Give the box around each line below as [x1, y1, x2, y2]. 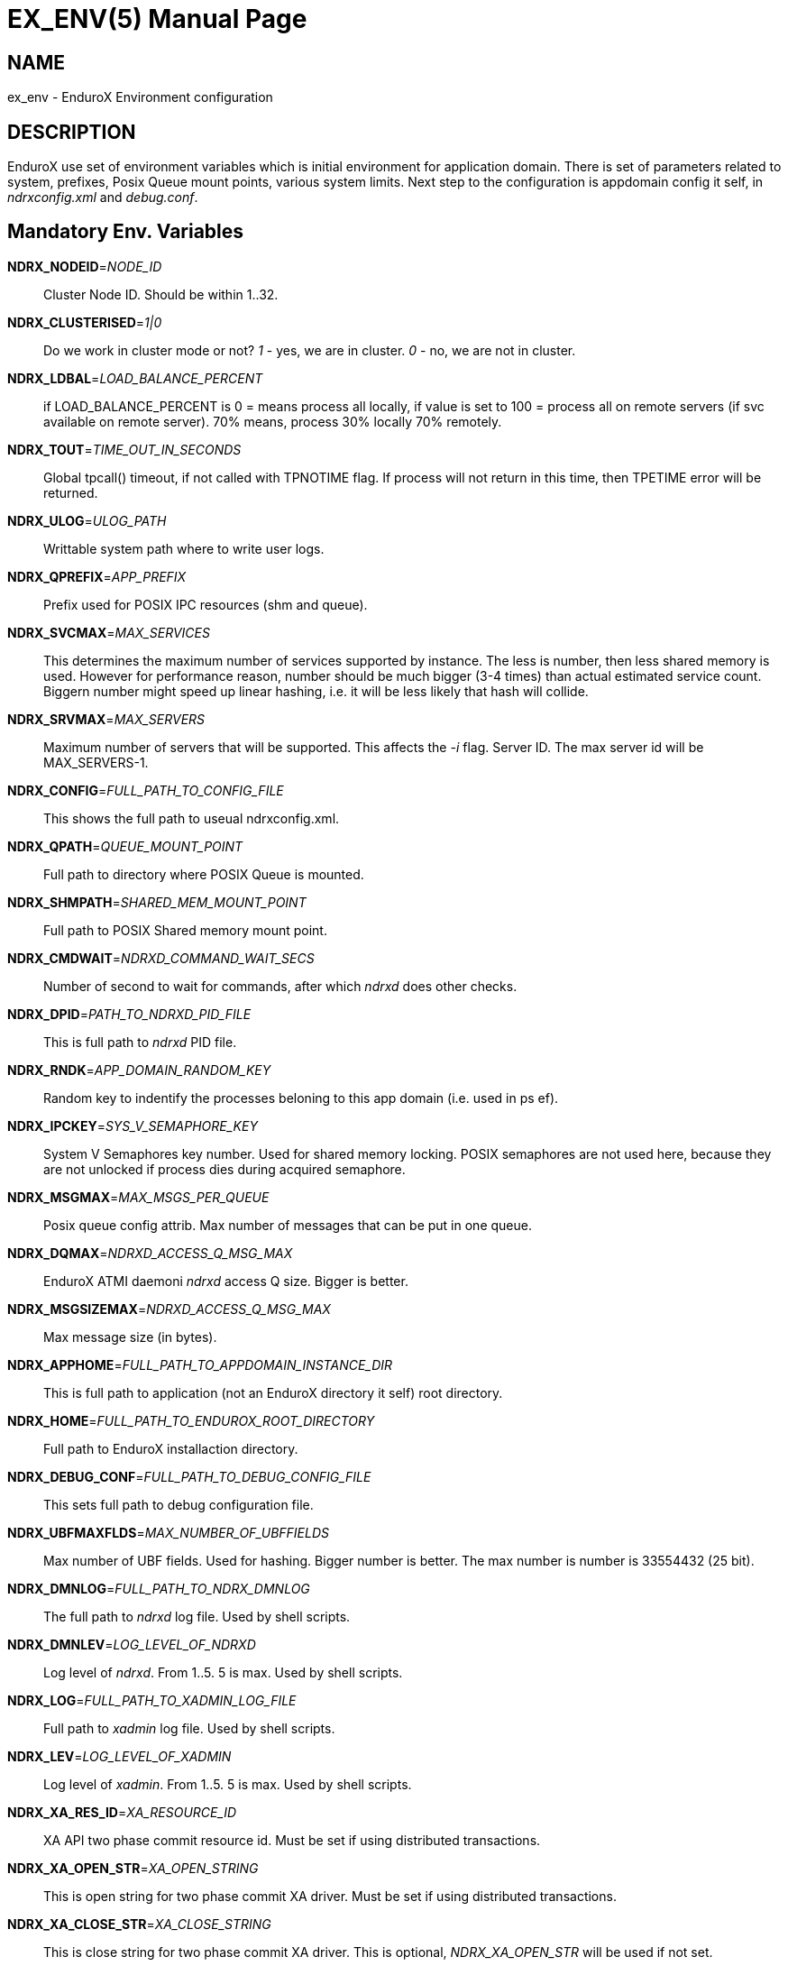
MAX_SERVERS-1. [43, 754, 149, 770]
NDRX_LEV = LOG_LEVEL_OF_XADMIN [7, 1748, 232, 1764]
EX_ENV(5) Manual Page [7, 4, 307, 34]
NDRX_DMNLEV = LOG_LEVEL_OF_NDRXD [7, 1636, 256, 1652]
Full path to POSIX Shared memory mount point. [43, 922, 327, 938]
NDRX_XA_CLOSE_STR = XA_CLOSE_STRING [7, 1915, 271, 1932]
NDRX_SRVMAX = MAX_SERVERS [7, 711, 206, 727]
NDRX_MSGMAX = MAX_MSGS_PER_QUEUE [7, 1189, 270, 1205]
